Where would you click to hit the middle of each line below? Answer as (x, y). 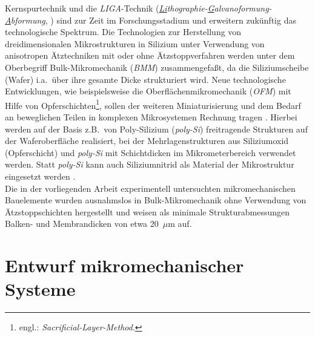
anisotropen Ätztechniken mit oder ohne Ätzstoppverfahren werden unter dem (150, 55)
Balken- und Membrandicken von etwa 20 (82, 224)
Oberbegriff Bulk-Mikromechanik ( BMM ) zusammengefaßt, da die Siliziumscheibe (157, 67)
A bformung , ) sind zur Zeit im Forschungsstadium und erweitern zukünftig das (151, 20)
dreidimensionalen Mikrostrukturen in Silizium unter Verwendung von (135, 43)
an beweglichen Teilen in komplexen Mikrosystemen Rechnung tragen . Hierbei (151, 117)
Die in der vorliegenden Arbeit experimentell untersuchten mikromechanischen (150, 188)
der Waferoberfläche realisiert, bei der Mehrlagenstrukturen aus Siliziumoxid (147, 141)
